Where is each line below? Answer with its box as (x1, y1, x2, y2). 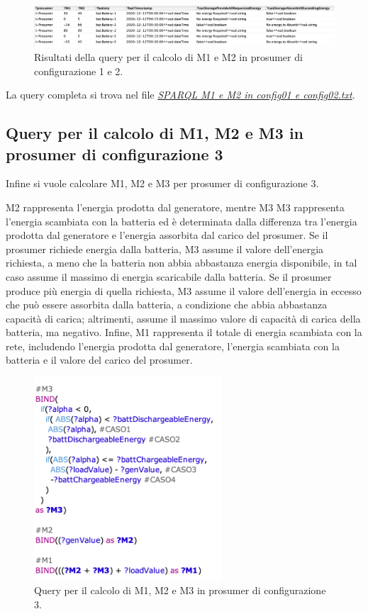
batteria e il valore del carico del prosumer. (6, 352, 193, 367)
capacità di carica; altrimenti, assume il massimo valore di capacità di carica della (6, 311, 361, 325)
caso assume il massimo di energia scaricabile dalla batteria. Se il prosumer (6, 269, 332, 284)
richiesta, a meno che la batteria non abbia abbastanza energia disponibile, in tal (6, 255, 357, 270)
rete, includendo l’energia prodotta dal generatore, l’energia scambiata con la (6, 338, 340, 353)
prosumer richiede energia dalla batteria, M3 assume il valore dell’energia (6, 241, 324, 256)
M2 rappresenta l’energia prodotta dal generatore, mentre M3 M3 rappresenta (6, 199, 345, 214)
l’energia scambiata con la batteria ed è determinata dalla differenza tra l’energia (6, 213, 357, 228)
